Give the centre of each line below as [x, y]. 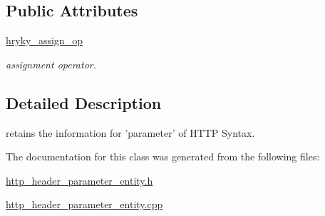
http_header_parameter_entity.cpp [84, 204]
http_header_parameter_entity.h [79, 180]
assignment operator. [51, 64]
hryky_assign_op [44, 40]
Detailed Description [84, 102]
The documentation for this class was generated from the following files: [163, 156]
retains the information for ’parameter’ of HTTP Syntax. [130, 132]
